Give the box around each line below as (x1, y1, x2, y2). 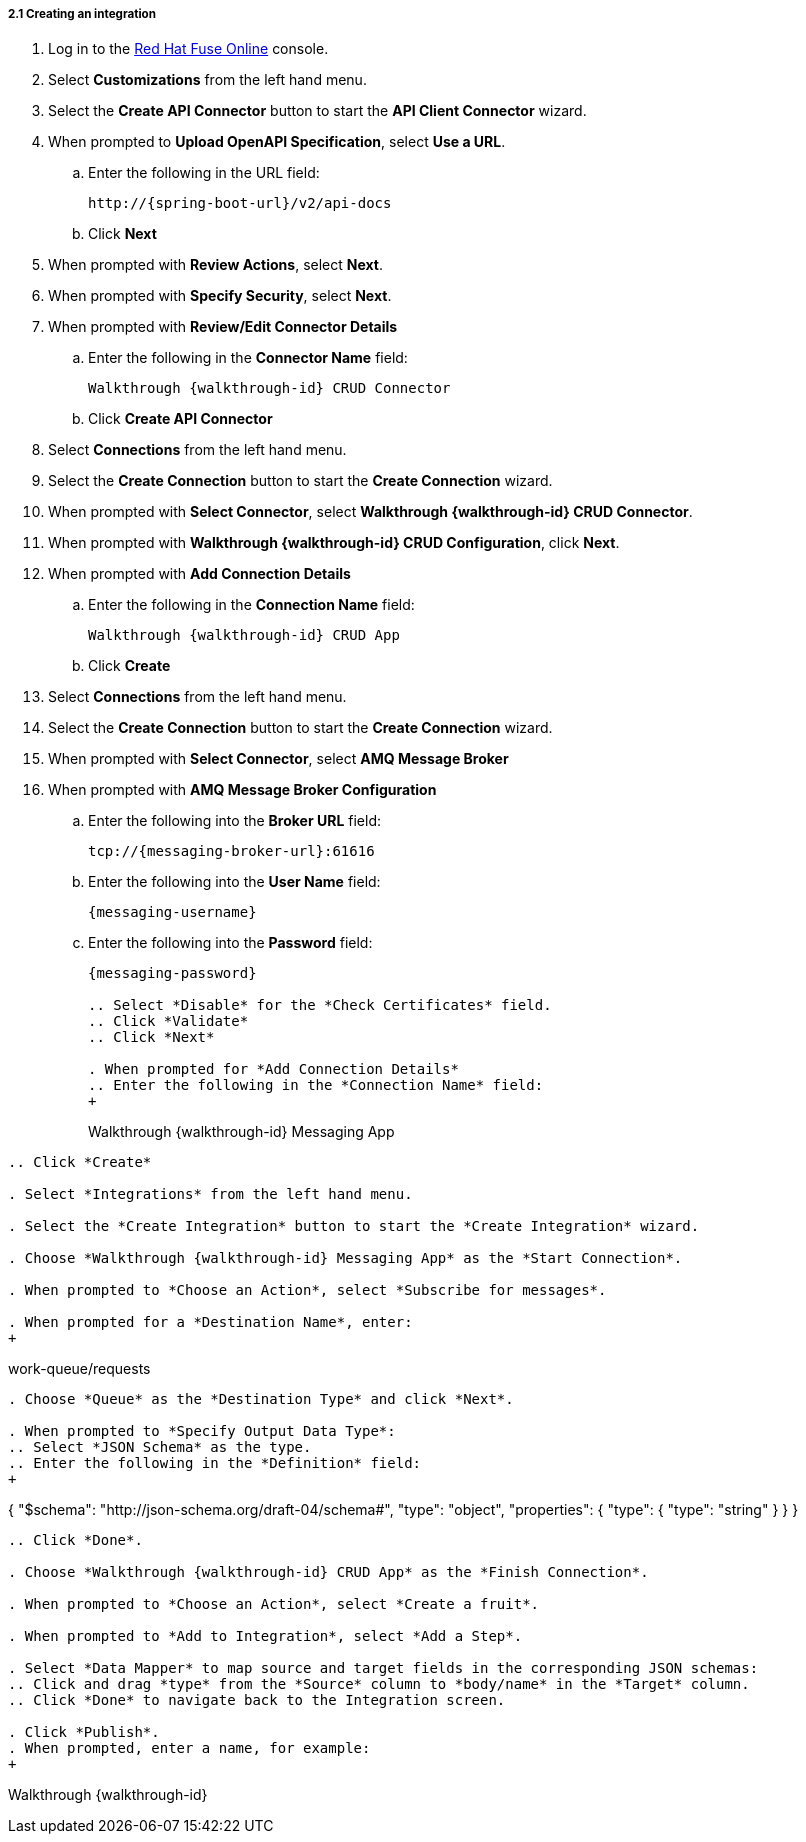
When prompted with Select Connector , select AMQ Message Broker (48, 750, 509, 768)
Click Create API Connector (88, 410, 273, 428)
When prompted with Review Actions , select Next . (48, 256, 383, 274)
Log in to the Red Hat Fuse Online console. (48, 40, 329, 58)
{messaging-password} (88, 965, 257, 982)
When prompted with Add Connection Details (48, 565, 351, 583)
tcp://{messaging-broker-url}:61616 (88, 843, 375, 860)
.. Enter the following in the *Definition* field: (8, 1455, 422, 1472)
